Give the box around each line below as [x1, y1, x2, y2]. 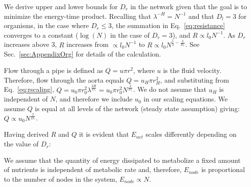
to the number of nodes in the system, [4, 173, 117, 184]
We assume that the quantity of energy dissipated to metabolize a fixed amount [4, 155, 241, 165]
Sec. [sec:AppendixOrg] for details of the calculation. [4, 49, 161, 59]
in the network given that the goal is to [130, 1, 247, 11]
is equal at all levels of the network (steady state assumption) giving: [35, 103, 240, 113]
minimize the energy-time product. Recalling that [4, 11, 151, 21]
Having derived [4, 129, 49, 139]
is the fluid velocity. [163, 65, 221, 75]
